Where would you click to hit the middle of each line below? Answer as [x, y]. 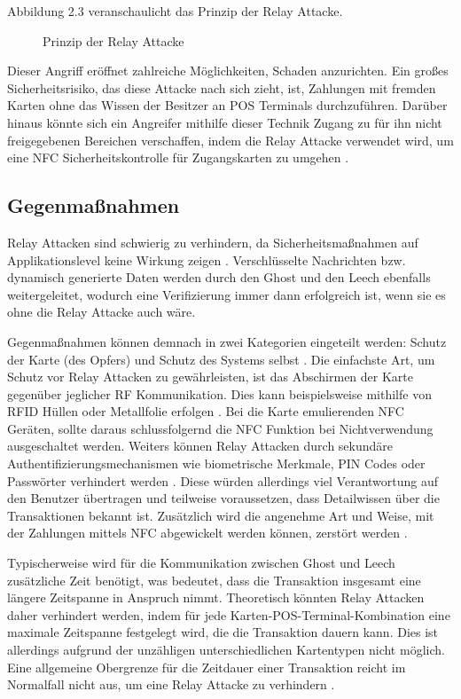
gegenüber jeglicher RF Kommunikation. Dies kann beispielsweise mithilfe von [219, 393]
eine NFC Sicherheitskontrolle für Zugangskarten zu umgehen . [178, 157]
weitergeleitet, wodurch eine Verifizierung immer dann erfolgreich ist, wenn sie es [227, 294]
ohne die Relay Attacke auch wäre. [102, 312]
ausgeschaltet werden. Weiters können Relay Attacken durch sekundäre [200, 446]
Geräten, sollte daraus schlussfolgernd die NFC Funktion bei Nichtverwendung [220, 428]
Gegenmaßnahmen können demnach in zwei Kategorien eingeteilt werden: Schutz [227, 341]
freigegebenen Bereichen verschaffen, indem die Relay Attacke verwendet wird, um [230, 140]
